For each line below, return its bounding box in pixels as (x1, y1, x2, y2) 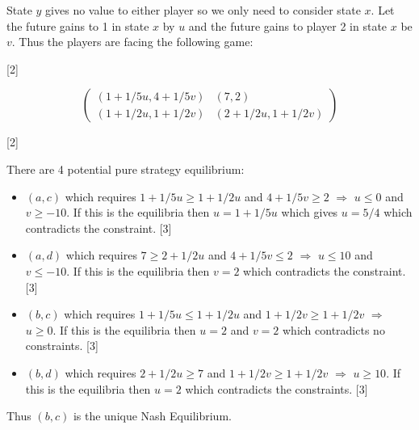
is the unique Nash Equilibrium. (73, 407, 232, 424)
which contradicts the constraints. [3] (185, 380, 368, 397)
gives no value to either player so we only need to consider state (45, 2, 361, 18)
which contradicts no (282, 321, 385, 338)
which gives (281, 204, 338, 221)
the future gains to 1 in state (6, 17, 149, 34)
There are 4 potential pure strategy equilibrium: (6, 160, 245, 177)
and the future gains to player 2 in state (188, 17, 388, 34)
